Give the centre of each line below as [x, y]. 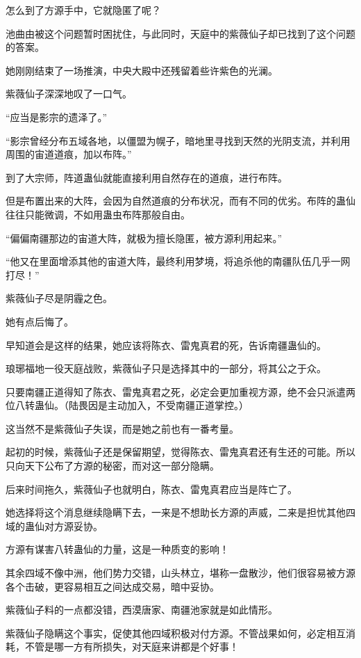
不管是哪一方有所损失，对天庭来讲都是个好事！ [132, 647]
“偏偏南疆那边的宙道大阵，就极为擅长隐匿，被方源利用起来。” [144, 238]
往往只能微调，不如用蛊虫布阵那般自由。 [98, 214]
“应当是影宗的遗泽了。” [57, 117]
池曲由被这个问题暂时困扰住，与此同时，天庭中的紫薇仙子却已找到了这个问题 [180, 33]
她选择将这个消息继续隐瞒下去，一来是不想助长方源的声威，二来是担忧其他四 [180, 512]
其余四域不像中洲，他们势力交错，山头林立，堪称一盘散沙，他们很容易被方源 [180, 573]
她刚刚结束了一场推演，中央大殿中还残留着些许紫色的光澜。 [142, 70]
